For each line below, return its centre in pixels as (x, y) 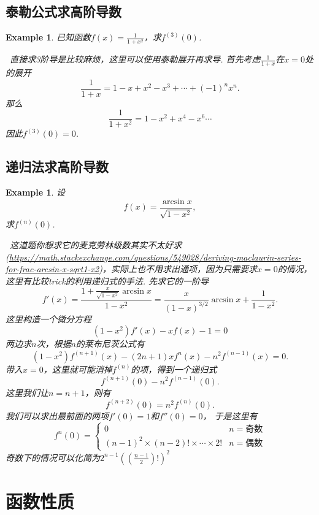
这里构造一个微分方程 (48, 319)
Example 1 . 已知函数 (48, 37)
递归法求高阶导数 (57, 166)
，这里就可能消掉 (78, 369)
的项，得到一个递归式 (174, 369)
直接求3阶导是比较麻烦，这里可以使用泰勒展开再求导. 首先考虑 (135, 59)
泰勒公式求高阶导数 (63, 11)
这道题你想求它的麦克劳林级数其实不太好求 (96, 244)
